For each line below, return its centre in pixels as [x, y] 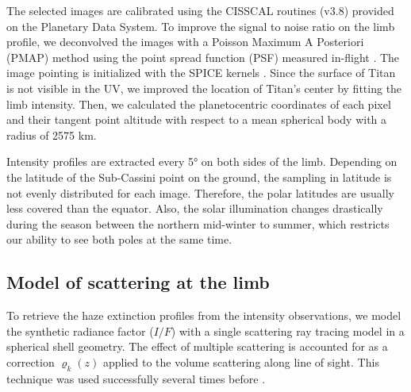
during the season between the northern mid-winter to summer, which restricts [198, 223]
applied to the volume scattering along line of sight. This [241, 361]
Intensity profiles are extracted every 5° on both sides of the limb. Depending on [202, 161]
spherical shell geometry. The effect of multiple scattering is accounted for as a [197, 346]
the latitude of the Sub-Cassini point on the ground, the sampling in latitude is [199, 177]
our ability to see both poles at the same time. [119, 239]
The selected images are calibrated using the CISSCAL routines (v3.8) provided [200, 10]
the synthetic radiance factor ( [80, 331]
